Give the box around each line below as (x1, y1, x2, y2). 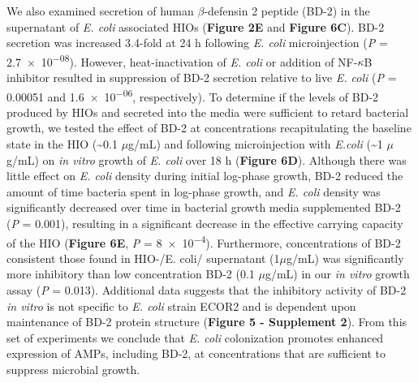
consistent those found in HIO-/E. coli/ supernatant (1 (6, 249, 280, 266)
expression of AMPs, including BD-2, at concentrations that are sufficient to (6, 345, 386, 362)
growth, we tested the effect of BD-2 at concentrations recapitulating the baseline (6, 119, 412, 136)
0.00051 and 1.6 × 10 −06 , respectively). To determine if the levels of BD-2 (6, 85, 379, 105)
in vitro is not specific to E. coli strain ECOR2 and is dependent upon (6, 297, 356, 314)
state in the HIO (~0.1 (6, 136, 118, 153)
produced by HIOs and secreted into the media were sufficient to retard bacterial (6, 103, 409, 120)
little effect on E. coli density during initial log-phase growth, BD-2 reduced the (6, 167, 403, 184)
